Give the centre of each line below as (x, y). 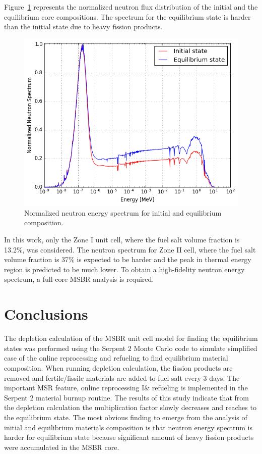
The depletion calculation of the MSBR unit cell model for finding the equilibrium (131, 338)
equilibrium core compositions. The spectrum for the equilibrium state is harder (127, 16)
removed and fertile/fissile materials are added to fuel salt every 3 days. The (122, 377)
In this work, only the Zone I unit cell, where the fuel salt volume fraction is (122, 240)
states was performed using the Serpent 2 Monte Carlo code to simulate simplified (131, 348)
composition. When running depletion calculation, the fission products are (118, 367)
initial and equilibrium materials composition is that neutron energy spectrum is (128, 427)
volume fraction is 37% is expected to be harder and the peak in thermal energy (128, 259)
